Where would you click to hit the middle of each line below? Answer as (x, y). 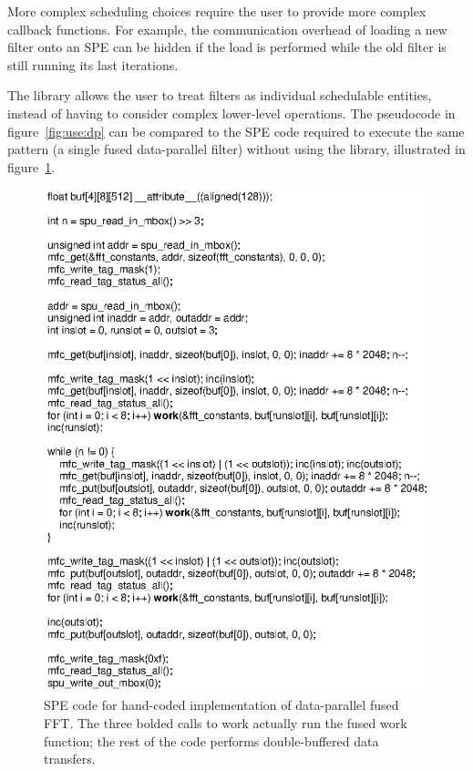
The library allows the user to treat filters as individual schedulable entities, (220, 95)
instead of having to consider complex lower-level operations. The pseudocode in (231, 113)
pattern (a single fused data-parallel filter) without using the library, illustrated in (236, 149)
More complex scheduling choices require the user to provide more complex (217, 11)
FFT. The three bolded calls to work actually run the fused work (226, 722)
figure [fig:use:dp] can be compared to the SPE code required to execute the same (236, 131)
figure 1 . (31, 166)
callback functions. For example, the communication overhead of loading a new (227, 29)
